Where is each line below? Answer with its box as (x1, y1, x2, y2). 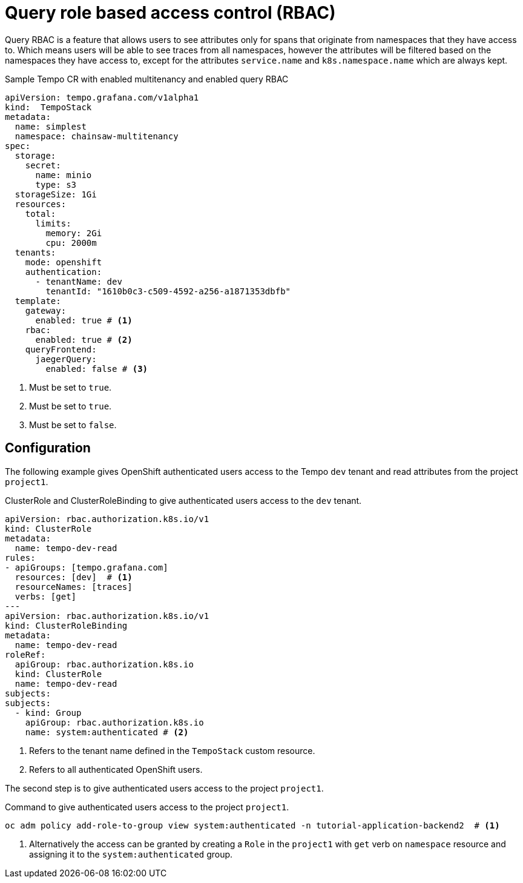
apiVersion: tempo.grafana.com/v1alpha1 (5, 92, 199, 102)
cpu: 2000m (45, 237, 97, 248)
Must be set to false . (29, 419, 117, 430)
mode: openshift (25, 257, 102, 267)
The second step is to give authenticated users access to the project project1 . (5, 782, 324, 793)
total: (25, 208, 56, 219)
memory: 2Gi (45, 228, 102, 238)
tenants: (15, 247, 56, 257)
